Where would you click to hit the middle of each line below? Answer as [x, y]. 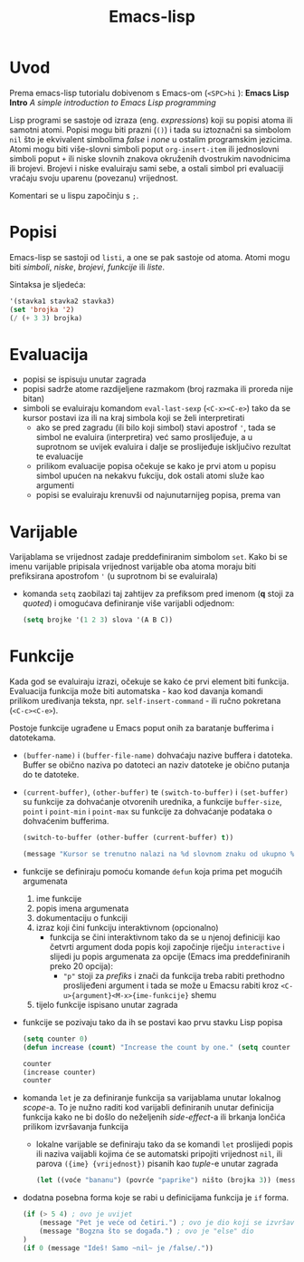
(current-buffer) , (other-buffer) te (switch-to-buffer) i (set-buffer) [156, 792]
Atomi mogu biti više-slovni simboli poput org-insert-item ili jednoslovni [144, 149]
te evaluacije [60, 456]
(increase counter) [59, 1072]
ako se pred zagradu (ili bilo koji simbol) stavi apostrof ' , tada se [156, 427]
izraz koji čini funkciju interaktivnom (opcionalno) [127, 927]
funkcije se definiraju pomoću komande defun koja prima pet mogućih [152, 871]
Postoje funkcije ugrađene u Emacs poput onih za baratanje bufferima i [142, 729]
